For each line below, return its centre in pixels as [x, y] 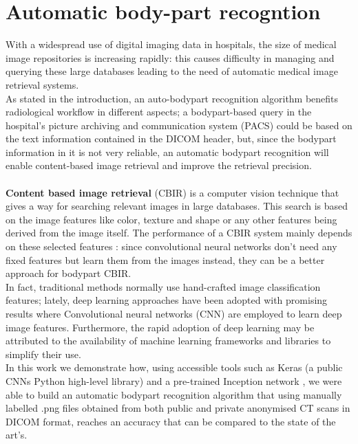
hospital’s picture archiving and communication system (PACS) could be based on [179, 125]
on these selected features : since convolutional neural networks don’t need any [171, 246]
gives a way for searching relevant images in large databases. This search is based [177, 206]
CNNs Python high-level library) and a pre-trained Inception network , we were [174, 380]
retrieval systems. [42, 84]
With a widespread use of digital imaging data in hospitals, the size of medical [171, 44]
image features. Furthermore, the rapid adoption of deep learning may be [160, 327]
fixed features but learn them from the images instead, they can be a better [165, 259]
